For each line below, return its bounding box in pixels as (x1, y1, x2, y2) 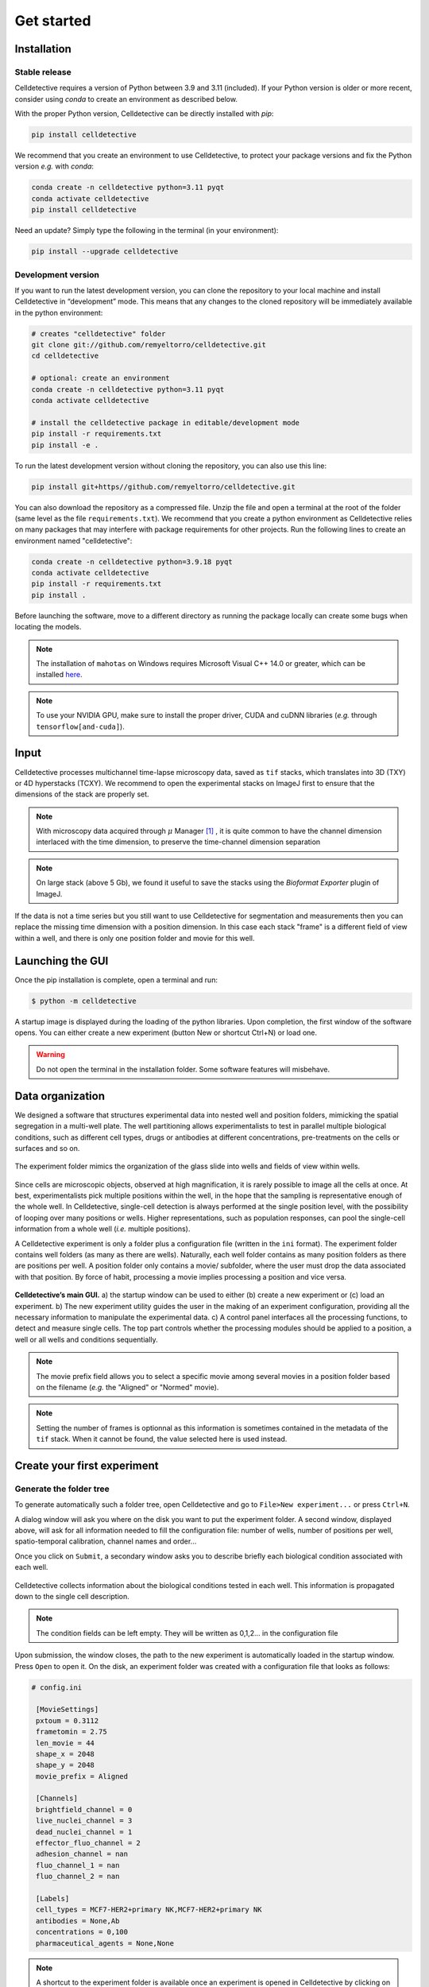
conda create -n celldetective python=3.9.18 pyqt (31, 557, 234, 566)
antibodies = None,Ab (36, 1916, 120, 1925)
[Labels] (36, 1894, 70, 1903)
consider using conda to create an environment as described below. (14, 94, 238, 103)
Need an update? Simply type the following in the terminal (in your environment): (14, 226, 279, 235)
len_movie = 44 (36, 1738, 95, 1748)
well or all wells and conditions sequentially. (14, 1334, 158, 1344)
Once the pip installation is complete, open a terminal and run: (14, 974, 218, 985)
